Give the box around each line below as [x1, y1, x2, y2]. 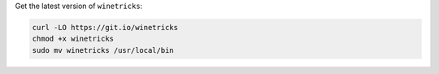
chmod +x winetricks [32, 34, 114, 44]
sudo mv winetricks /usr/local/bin [32, 46, 174, 54]
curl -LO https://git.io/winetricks [32, 23, 179, 32]
